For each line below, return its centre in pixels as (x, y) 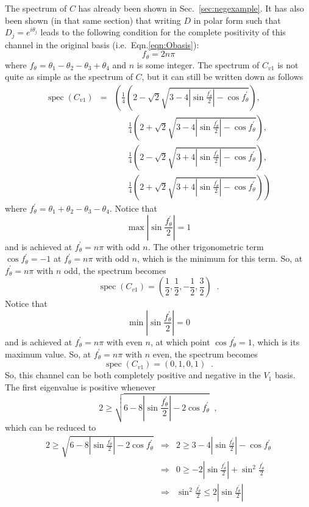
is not (288, 64)
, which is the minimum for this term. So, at (220, 258)
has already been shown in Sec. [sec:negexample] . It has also (191, 8)
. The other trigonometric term (206, 246)
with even (124, 341)
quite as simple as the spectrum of (69, 77)
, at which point (180, 341)
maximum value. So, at (48, 354)
